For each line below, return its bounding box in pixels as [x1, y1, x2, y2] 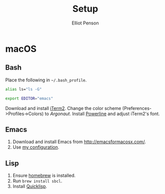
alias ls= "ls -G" [5, 87, 42, 92]
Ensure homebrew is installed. [12, 173, 76, 179]
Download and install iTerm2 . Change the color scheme [5, 105, 121, 111]
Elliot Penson [72, 20, 99, 26]
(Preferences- [122, 105, 152, 111]
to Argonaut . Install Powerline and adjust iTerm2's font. [45, 110, 160, 117]
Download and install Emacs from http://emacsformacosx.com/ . [12, 138, 146, 145]
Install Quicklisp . [12, 183, 47, 189]
